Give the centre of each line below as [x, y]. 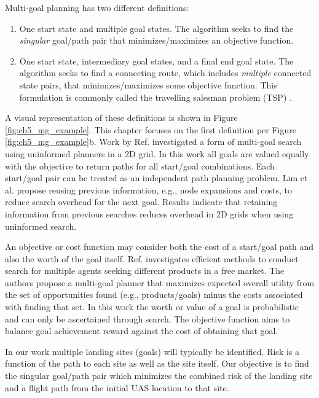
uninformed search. [41, 226]
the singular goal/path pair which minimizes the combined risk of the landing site [159, 376]
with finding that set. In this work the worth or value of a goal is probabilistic [152, 307]
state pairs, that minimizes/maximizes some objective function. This [148, 84]
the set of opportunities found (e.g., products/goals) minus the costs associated [154, 295]
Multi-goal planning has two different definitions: [97, 7]
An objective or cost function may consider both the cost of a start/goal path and [159, 247]
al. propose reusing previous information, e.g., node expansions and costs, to [149, 189]
